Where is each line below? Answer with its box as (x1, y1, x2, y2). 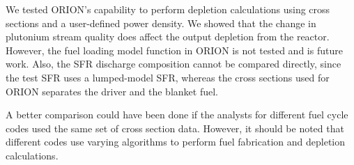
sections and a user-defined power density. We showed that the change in (6, 15, 316, 30)
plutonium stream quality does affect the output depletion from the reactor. (6, 29, 330, 44)
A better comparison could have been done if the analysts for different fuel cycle (6, 107, 348, 122)
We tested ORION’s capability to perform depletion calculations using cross (6, 2, 330, 16)
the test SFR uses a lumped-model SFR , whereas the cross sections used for (6, 70, 330, 84)
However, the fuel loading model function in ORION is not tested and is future (6, 42, 343, 57)
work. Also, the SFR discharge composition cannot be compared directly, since (6, 56, 341, 71)
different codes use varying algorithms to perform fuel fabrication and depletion (6, 134, 346, 149)
